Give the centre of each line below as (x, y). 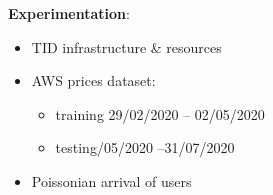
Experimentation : (69, 12)
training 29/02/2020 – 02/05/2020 (160, 113)
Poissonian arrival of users (111, 180)
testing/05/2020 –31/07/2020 (145, 147)
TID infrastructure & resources (126, 46)
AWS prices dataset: (93, 80)
